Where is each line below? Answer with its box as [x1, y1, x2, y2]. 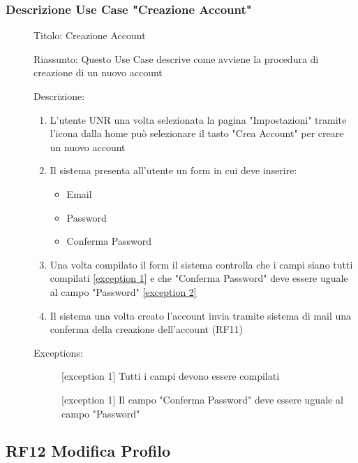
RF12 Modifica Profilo [6, 440, 170, 462]
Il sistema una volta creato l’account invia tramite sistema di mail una [50, 308, 352, 322]
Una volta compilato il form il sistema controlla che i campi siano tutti [50, 257, 353, 271]
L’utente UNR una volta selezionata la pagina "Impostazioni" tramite [50, 112, 347, 127]
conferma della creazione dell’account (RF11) [50, 322, 243, 336]
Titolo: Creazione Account [33, 28, 146, 43]
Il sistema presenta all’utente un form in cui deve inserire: [50, 163, 297, 178]
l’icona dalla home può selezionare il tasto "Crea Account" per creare [50, 126, 344, 141]
